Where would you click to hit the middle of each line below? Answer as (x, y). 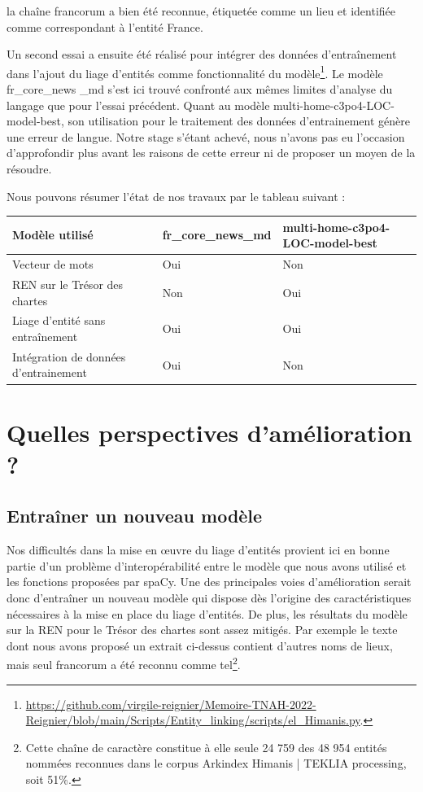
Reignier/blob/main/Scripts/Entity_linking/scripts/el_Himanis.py (193, 720)
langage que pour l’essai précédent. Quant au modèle (138, 105)
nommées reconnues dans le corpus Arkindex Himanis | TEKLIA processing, (216, 763)
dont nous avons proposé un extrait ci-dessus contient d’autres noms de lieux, (200, 645)
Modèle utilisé (53, 235)
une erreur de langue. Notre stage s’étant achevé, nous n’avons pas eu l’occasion (206, 136)
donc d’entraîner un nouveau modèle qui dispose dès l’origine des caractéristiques (209, 598)
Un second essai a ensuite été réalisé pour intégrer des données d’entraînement (202, 54)
